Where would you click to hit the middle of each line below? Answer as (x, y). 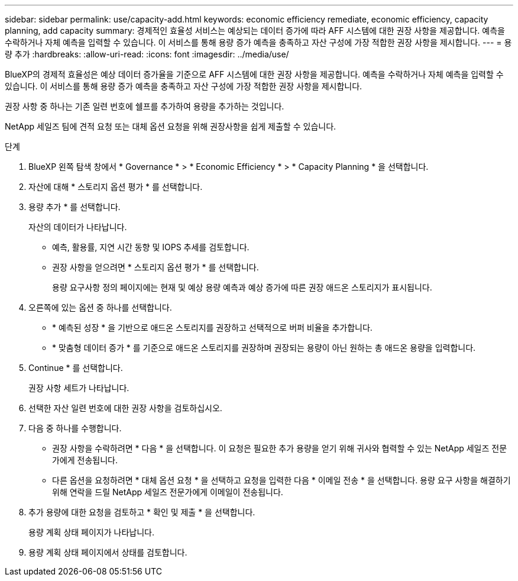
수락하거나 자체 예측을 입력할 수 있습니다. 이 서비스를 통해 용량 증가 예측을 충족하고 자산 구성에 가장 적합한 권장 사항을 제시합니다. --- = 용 (258, 42)
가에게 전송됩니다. (85, 460)
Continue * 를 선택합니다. (76, 368)
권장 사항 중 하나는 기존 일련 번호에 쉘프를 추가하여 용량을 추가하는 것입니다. (145, 106)
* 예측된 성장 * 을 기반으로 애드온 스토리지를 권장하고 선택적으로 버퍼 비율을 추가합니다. (212, 327)
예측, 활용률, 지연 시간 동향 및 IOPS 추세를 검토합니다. (151, 247)
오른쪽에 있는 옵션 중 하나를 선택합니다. (100, 307)
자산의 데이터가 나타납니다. (78, 227)
